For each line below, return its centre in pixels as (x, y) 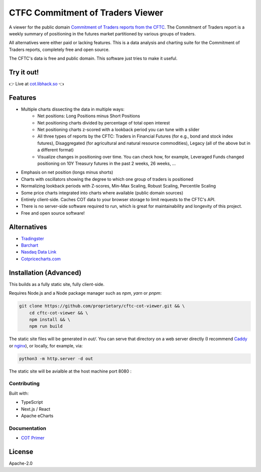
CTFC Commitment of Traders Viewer (86, 13)
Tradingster (33, 238)
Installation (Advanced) (45, 273)
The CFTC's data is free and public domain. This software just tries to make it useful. (93, 59)
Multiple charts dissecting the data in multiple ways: (73, 109)
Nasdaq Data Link (39, 252)
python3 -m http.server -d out (56, 358)
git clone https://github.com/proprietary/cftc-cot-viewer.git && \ (102, 306)
